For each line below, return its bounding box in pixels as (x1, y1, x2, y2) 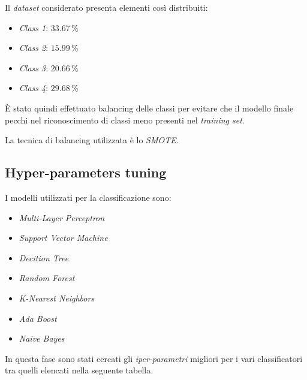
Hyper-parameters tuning (5, 163, 167, 182)
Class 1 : (19, 21, 49, 34)
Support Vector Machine (19, 231, 108, 244)
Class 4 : (19, 82, 49, 94)
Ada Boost (19, 312, 57, 324)
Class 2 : (19, 41, 49, 54)
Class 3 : (19, 61, 49, 74)
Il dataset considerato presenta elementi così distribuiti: (5, 1, 208, 13)
